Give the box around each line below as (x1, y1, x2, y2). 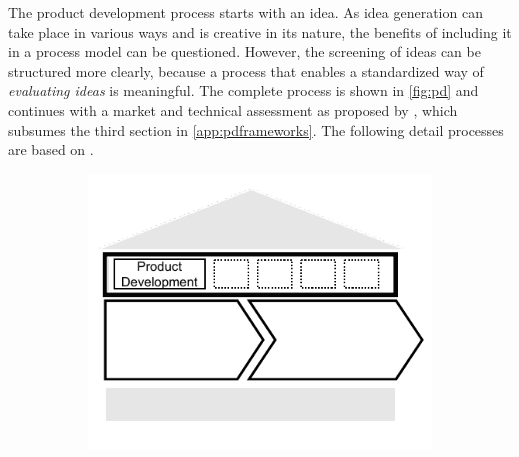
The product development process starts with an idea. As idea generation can (8, 2, 483, 22)
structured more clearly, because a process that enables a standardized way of (8, 60, 484, 81)
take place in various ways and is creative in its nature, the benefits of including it (8, 21, 512, 42)
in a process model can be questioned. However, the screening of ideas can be (8, 41, 481, 62)
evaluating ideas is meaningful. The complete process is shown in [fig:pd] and (8, 80, 479, 101)
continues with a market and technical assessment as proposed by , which (8, 99, 458, 120)
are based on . (8, 139, 94, 160)
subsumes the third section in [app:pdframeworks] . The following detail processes (8, 119, 504, 140)
